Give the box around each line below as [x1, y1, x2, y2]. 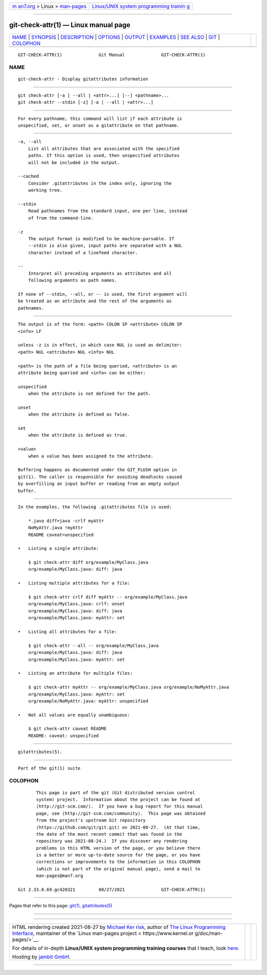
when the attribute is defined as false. [28, 412, 131, 417]
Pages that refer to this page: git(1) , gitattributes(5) [9, 903, 113, 909]
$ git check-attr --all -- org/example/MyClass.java [28, 643, 159, 649]
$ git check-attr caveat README [28, 726, 107, 732]
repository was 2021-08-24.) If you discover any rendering [36, 838, 187, 844]
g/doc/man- [194, 929, 223, 936]
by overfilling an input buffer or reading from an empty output [18, 481, 180, 487]
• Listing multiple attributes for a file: [18, 580, 131, 586]
